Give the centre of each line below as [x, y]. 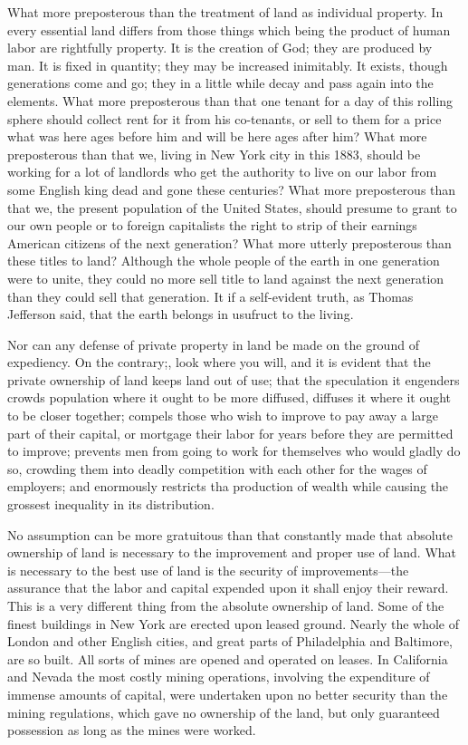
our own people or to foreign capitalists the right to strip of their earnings [212, 225]
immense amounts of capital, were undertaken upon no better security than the [228, 694]
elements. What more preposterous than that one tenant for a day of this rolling [230, 100]
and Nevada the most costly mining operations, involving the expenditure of [219, 677]
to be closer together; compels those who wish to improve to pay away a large [223, 416]
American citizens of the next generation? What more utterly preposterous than [229, 242]
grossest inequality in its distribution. [111, 504]
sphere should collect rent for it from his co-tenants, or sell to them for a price [224, 118]
